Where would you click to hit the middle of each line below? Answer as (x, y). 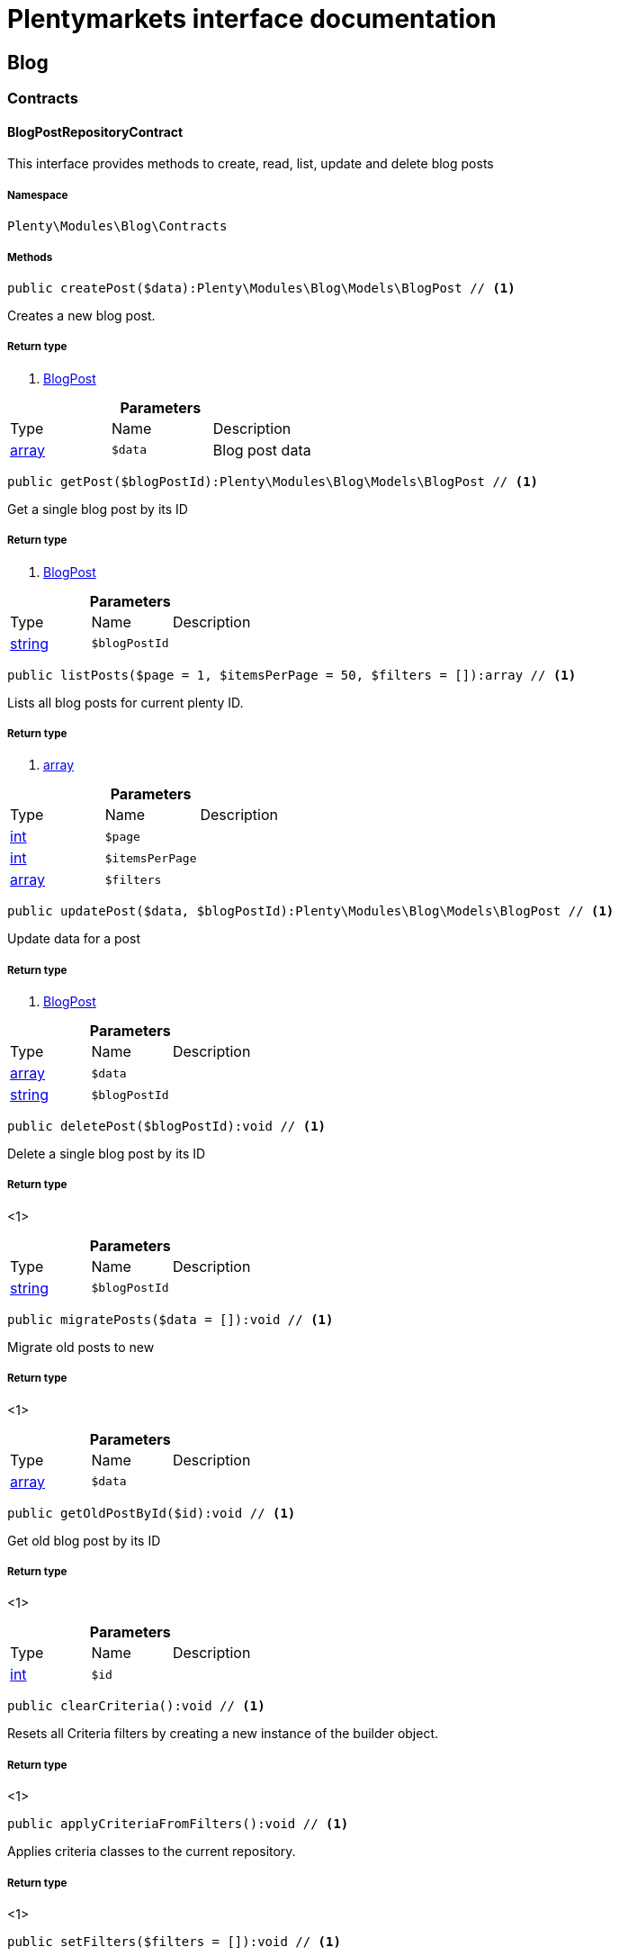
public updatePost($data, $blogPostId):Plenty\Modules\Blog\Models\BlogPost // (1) (311, 911)
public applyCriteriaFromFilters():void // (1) (178, 1824)
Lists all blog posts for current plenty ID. (126, 702)
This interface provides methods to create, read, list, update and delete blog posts (251, 164)
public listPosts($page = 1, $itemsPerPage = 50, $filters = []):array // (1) (292, 675)
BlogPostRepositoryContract (95, 131)
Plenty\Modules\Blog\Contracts (117, 226)
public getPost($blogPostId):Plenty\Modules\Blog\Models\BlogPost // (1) (273, 481)
